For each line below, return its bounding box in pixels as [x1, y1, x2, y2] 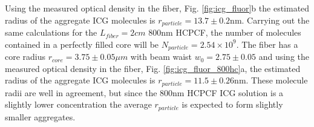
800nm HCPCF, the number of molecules [148, 26, 301, 39]
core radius [5, 50, 46, 63]
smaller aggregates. [5, 110, 76, 123]
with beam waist [130, 50, 192, 63]
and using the [258, 50, 309, 63]
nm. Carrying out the [230, 13, 310, 26]
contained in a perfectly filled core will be [5, 37, 159, 50]
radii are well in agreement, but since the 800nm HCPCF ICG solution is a [5, 86, 284, 99]
